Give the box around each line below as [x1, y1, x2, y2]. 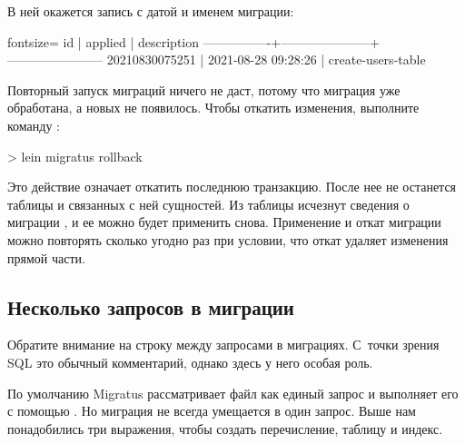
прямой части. [7, 248, 85, 267]
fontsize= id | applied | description [7, 32, 199, 51]
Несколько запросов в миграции [7, 292, 294, 321]
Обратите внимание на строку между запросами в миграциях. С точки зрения [7, 335, 440, 354]
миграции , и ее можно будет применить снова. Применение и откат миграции [7, 212, 441, 232]
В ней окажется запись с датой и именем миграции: [7, 2, 294, 20]
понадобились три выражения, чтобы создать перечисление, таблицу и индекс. [7, 419, 443, 438]
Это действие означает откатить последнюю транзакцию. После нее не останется [7, 177, 457, 196]
